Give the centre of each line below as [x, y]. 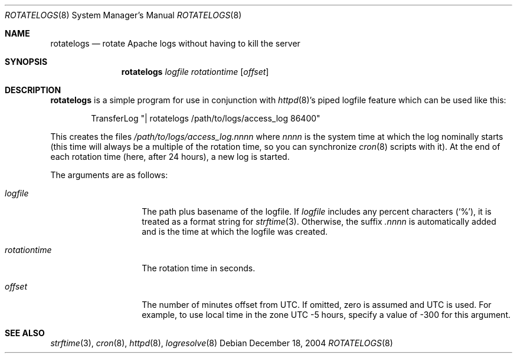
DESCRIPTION [33, 90]
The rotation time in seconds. [199, 268]
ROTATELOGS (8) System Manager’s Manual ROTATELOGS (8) [123, 15]
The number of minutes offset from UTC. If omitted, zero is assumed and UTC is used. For [317, 305]
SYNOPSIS [26, 62]
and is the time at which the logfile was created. [235, 231]
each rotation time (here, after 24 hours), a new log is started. [170, 157]
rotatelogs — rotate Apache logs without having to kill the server [175, 43]
